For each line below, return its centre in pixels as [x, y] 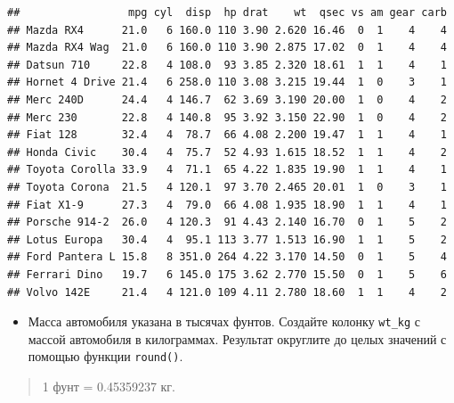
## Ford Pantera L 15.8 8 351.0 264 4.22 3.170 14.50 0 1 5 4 [227, 257]
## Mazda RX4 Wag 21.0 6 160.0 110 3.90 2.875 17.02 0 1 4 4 [227, 48]
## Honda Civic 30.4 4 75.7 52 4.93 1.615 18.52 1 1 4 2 [227, 152]
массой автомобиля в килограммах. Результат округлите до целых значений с [237, 338]
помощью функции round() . [105, 356]
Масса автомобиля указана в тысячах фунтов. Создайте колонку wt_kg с [224, 321]
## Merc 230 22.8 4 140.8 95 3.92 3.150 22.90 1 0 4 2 [227, 117]
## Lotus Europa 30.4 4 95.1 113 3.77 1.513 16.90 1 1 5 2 [227, 239]
